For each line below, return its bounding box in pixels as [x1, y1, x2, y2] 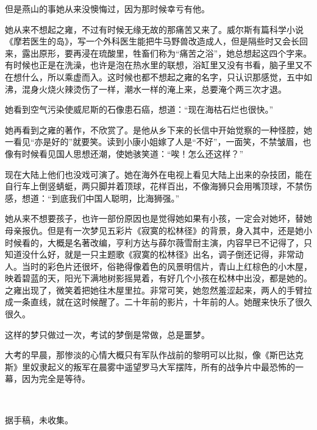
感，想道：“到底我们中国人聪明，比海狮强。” [5, 191, 180, 204]
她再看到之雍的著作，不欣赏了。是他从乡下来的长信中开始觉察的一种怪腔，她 [5, 123, 312, 136]
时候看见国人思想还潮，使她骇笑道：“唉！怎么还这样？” [21, 147, 244, 160]
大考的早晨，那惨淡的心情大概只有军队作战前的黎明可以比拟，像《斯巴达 [5, 348, 295, 361]
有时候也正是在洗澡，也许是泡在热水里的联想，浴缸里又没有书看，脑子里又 [5, 58, 304, 71]
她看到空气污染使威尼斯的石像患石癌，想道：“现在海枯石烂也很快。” [5, 103, 274, 116]
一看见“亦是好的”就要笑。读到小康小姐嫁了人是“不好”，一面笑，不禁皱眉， [5, 135, 303, 148]
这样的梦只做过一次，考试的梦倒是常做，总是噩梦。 [5, 328, 210, 340]
